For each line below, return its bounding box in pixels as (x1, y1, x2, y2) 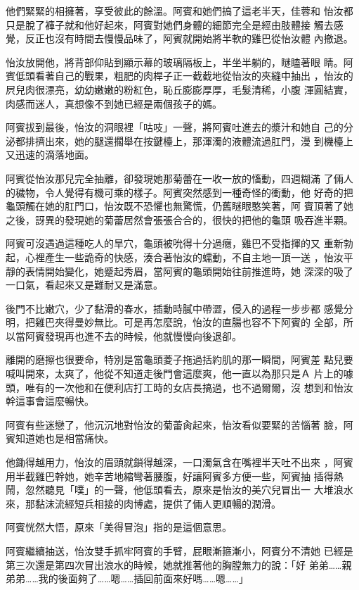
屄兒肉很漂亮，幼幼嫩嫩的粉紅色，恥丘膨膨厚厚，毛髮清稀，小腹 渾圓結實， (6, 82, 353, 96)
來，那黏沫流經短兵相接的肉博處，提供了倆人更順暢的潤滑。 (6, 496, 281, 510)
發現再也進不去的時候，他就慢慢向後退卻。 (44, 328, 242, 343)
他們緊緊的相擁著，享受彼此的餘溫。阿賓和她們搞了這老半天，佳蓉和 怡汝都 (6, 4, 353, 18)
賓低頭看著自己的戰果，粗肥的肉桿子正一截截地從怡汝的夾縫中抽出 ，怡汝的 (6, 68, 353, 83)
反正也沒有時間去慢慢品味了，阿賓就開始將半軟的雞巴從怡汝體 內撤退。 (25, 31, 353, 46)
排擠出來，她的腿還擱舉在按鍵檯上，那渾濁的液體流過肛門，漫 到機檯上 (25, 133, 353, 148)
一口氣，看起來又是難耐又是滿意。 (6, 277, 163, 292)
